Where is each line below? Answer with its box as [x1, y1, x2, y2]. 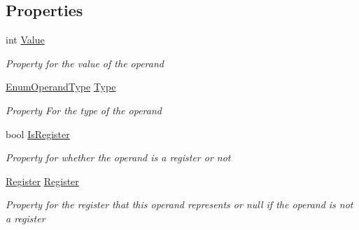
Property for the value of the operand [6, 55, 164, 70]
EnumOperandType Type [6, 79, 116, 94]
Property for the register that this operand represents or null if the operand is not [6, 197, 353, 212]
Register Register [6, 173, 79, 188]
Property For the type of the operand [6, 102, 162, 117]
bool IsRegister [6, 126, 70, 141]
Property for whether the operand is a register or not [6, 150, 231, 165]
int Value [6, 32, 45, 47]
